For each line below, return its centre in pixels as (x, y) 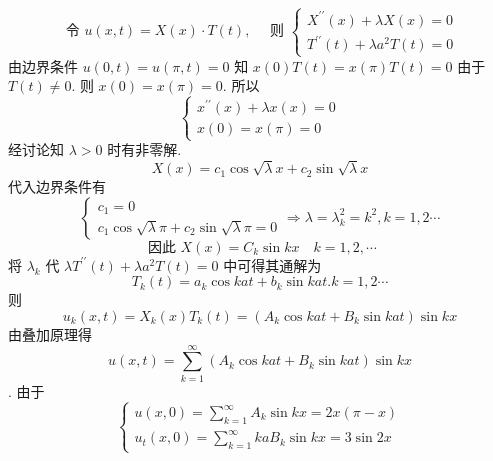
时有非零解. (144, 149)
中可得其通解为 (272, 264)
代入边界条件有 (57, 186)
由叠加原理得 (50, 333)
